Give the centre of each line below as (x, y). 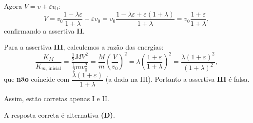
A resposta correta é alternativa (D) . (59, 114)
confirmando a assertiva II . (44, 30)
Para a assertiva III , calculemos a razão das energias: (84, 47)
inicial (55, 69)
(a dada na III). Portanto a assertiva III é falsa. (177, 79)
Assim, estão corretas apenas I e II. (57, 98)
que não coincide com (37, 79)
